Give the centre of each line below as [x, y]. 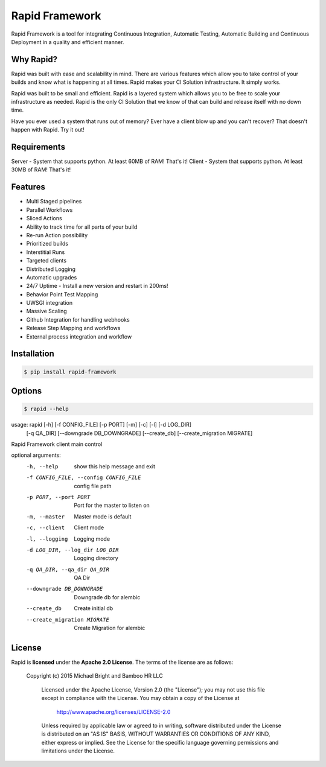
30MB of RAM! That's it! [41, 170]
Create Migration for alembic [110, 628]
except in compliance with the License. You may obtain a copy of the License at [140, 698]
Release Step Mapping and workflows [73, 328]
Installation [33, 354]
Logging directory [96, 558]
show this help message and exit [114, 466]
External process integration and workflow [79, 336]
